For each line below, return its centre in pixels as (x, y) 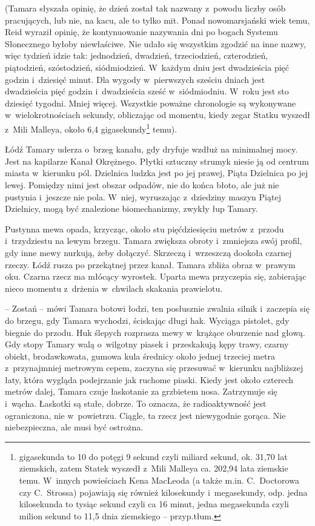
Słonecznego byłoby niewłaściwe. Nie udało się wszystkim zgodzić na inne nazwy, (156, 43)
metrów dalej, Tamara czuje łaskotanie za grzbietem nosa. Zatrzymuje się (141, 391)
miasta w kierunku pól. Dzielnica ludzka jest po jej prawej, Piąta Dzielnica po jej (157, 173)
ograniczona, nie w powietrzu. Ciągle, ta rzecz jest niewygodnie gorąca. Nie (145, 415)
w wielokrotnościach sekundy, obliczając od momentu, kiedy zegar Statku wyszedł (157, 115)
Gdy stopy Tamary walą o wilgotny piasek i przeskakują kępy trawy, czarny (147, 344)
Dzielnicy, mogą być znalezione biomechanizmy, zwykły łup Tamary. (131, 209)
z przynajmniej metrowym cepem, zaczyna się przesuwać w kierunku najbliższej (154, 368)
